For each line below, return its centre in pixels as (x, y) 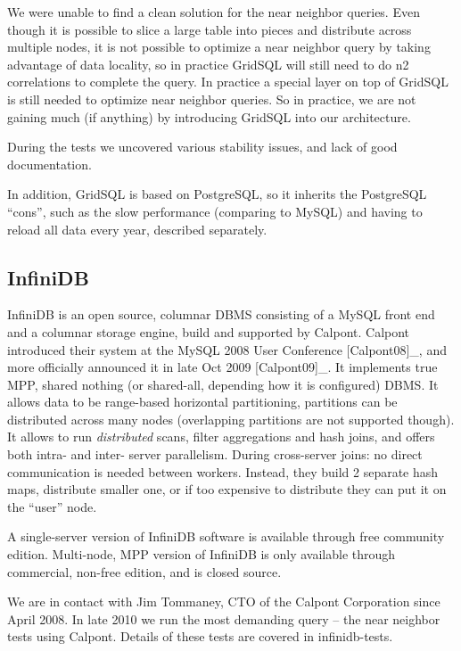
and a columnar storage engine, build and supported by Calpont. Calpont (209, 331)
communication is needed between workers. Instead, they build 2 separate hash (223, 471)
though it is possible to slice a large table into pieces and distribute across (210, 29)
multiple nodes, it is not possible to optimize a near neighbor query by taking (219, 47)
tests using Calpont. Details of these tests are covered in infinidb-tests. (200, 636)
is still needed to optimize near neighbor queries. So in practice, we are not (212, 99)
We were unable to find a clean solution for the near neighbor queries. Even (214, 12)
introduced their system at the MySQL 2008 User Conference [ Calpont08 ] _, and (227, 349)
